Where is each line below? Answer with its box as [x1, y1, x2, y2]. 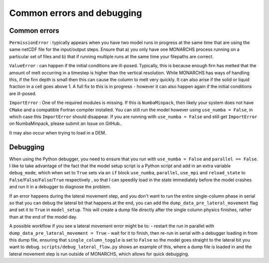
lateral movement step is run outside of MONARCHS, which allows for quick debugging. [9, 251, 189, 257]
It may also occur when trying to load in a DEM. [9, 130, 107, 135]
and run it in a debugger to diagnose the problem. [9, 184, 112, 190]
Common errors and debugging [9, 7, 142, 18]
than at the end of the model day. [9, 214, 77, 220]
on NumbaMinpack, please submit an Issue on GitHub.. [9, 121, 123, 127]
